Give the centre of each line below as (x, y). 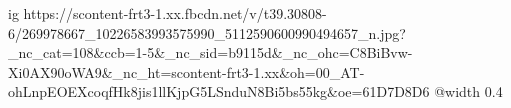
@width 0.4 (468, 91)
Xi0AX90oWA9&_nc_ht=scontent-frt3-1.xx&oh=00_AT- (186, 71)
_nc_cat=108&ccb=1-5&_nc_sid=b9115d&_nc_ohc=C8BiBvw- (210, 52)
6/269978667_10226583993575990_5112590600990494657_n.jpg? (207, 32)
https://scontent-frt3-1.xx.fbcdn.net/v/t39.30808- (175, 13)
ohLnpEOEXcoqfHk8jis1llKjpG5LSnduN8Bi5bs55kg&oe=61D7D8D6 (219, 91)
